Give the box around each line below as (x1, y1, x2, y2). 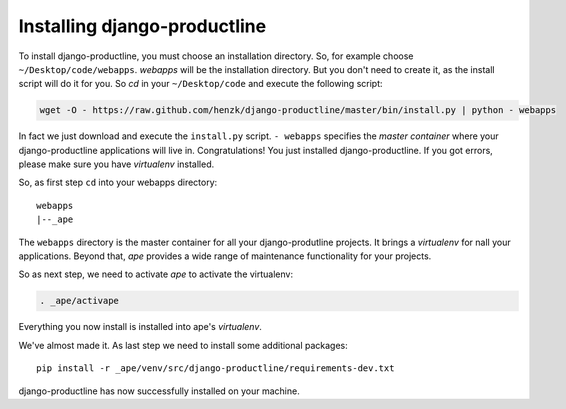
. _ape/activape (39, 295, 120, 307)
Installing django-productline (18, 15, 267, 37)
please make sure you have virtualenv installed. (18, 158, 215, 170)
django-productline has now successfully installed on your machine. (18, 385, 300, 397)
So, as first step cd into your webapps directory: (18, 176, 218, 189)
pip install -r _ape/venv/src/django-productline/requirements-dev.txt (36, 363, 395, 374)
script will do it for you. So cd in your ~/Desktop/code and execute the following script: (18, 78, 384, 90)
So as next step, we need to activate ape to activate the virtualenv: (18, 268, 294, 280)
